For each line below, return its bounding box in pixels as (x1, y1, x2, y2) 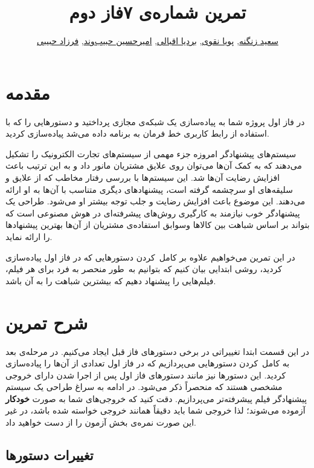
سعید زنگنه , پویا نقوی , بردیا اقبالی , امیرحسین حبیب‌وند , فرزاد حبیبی (37, 34, 278, 47)
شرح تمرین (5, 310, 88, 334)
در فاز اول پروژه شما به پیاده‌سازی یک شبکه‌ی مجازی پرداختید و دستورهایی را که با (5, 115, 305, 128)
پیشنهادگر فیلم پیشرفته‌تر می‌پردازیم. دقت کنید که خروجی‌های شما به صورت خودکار (5, 392, 307, 405)
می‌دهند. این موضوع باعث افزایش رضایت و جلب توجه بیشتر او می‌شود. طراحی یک (5, 195, 306, 207)
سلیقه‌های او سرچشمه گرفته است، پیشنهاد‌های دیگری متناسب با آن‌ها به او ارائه (5, 183, 293, 195)
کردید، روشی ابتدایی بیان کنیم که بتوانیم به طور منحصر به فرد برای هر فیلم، (5, 262, 282, 275)
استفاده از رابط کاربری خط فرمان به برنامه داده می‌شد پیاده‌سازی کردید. (5, 127, 269, 140)
